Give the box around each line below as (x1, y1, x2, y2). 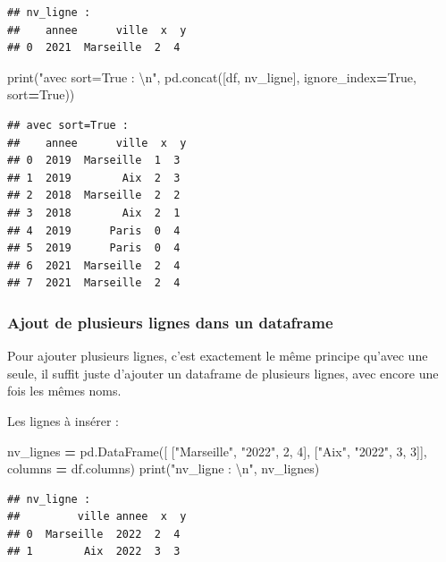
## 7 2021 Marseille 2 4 (7, 277, 181, 290)
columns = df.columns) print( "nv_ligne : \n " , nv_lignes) (7, 459, 320, 478)
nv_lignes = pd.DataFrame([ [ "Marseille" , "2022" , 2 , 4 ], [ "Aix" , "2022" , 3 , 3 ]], (7, 441, 427, 460)
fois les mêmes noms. (7, 381, 122, 400)
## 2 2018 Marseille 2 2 (7, 189, 181, 202)
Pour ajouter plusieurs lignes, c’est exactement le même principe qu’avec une (7, 346, 428, 365)
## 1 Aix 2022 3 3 (7, 545, 181, 558)
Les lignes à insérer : (7, 411, 119, 430)
